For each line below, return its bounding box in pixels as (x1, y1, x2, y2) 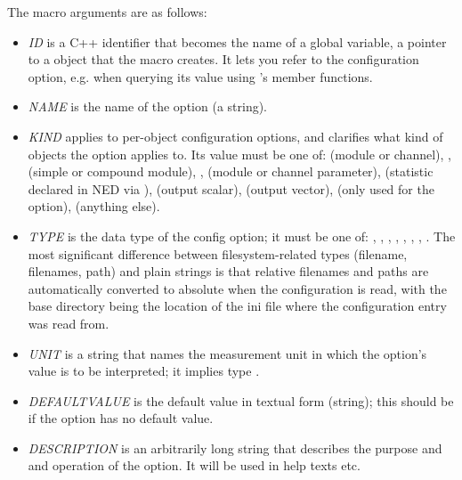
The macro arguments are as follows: (7, 3, 207, 20)
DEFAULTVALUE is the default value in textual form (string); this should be (28, 391, 454, 410)
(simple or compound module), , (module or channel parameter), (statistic (28, 162, 434, 181)
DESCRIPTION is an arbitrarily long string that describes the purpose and (28, 438, 442, 457)
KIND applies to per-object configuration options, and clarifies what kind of (28, 126, 443, 145)
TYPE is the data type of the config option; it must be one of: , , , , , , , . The (28, 226, 456, 245)
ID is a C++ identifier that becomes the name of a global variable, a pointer (28, 32, 447, 51)
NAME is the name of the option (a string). (28, 97, 268, 116)
